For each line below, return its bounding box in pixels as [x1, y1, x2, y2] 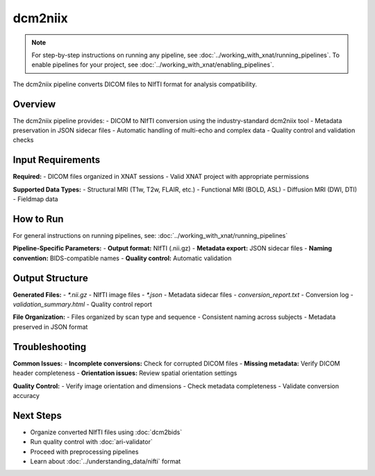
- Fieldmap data [12, 195, 58, 203]
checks [12, 136, 34, 144]
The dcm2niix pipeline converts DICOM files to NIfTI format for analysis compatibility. [12, 80, 257, 88]
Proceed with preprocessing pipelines [30, 447, 139, 456]
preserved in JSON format [12, 322, 88, 331]
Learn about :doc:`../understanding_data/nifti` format [30, 457, 181, 466]
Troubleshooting [12, 341, 87, 353]
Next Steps [12, 409, 62, 421]
